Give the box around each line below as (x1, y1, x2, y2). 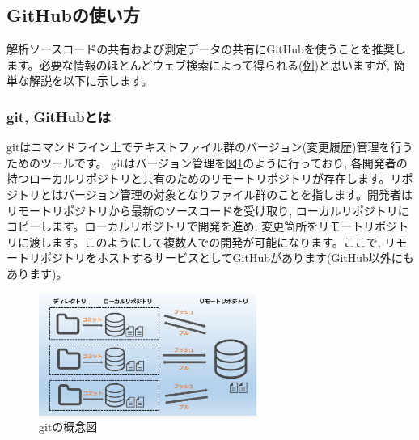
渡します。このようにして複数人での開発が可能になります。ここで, (28, 233, 381, 250)
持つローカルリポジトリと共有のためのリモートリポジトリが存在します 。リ (6, 170, 402, 187)
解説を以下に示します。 (28, 72, 153, 89)
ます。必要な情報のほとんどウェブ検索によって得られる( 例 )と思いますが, (6, 56, 390, 73)
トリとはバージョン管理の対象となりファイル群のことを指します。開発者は (17, 185, 413, 202)
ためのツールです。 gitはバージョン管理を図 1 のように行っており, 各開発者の (6, 154, 408, 171)
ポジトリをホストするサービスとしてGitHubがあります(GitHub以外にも (40, 249, 414, 266)
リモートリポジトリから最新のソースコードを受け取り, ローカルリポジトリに (6, 201, 409, 218)
